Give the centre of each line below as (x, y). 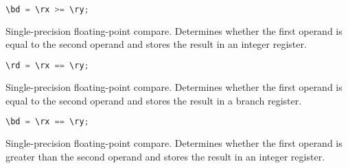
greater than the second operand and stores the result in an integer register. (165, 156)
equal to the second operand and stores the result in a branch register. (154, 100)
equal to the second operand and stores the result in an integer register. (156, 44)
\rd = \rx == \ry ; (47, 66)
